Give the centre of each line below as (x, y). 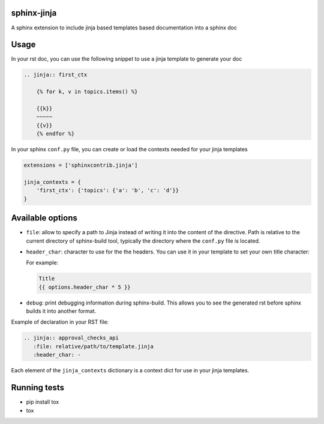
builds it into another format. (61, 311)
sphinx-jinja (34, 13)
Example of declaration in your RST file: (60, 322)
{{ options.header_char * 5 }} (85, 287)
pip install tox (43, 402)
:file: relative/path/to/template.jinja (94, 346)
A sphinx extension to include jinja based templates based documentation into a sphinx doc (124, 28)
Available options (44, 218)
